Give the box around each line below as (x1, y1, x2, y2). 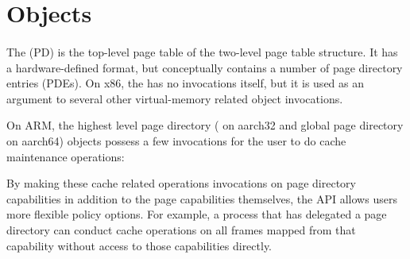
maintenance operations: (6, 148, 125, 164)
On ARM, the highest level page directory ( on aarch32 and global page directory (6, 117, 404, 133)
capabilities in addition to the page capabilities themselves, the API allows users (6, 190, 397, 207)
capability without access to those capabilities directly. (6, 237, 273, 253)
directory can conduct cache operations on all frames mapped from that (6, 221, 356, 238)
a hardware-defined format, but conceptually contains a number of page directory (6, 59, 403, 75)
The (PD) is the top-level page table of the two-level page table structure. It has (6, 43, 398, 60)
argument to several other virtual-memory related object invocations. (6, 90, 343, 106)
